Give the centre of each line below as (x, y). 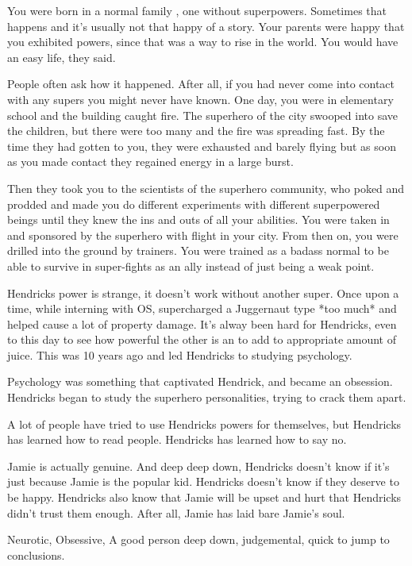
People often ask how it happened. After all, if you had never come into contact (201, 84)
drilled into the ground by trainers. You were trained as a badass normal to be (198, 250)
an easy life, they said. (62, 57)
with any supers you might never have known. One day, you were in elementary (200, 99)
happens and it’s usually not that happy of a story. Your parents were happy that (206, 26)
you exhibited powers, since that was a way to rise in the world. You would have (203, 42)
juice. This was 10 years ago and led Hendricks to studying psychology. (180, 354)
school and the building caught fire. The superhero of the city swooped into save (202, 115)
